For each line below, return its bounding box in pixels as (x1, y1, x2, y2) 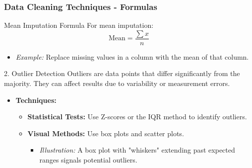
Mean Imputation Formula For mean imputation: (4, 20, 154, 30)
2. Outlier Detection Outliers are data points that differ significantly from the (4, 68, 240, 79)
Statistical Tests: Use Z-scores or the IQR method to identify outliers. (27, 111, 247, 122)
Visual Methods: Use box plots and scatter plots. (27, 128, 184, 138)
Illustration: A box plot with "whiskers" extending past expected (39, 145, 235, 155)
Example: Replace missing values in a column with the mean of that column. (15, 51, 249, 62)
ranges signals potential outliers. (39, 155, 137, 165)
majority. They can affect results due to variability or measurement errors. (4, 78, 230, 88)
